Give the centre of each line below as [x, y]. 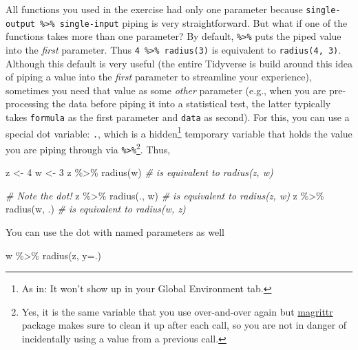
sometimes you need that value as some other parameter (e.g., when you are [166, 90]
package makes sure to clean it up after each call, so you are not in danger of [184, 325]
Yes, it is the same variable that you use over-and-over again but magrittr [177, 311]
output [20, 24]
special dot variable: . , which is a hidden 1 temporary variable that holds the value [179, 132]
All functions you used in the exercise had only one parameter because [154, 9]
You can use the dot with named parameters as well [115, 232]
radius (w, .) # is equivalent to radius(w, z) [96, 209]
